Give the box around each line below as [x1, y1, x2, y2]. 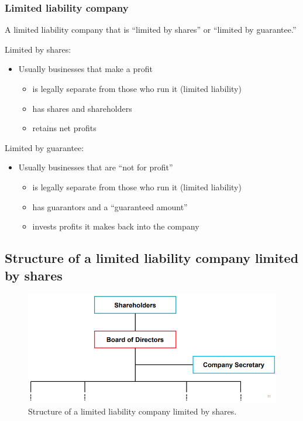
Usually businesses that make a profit [18, 63, 153, 75]
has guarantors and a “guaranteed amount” [32, 200, 188, 213]
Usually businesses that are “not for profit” [18, 161, 173, 173]
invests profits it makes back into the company [32, 220, 199, 232]
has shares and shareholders [32, 102, 132, 114]
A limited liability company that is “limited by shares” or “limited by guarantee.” [5, 23, 297, 36]
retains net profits [32, 122, 97, 134]
